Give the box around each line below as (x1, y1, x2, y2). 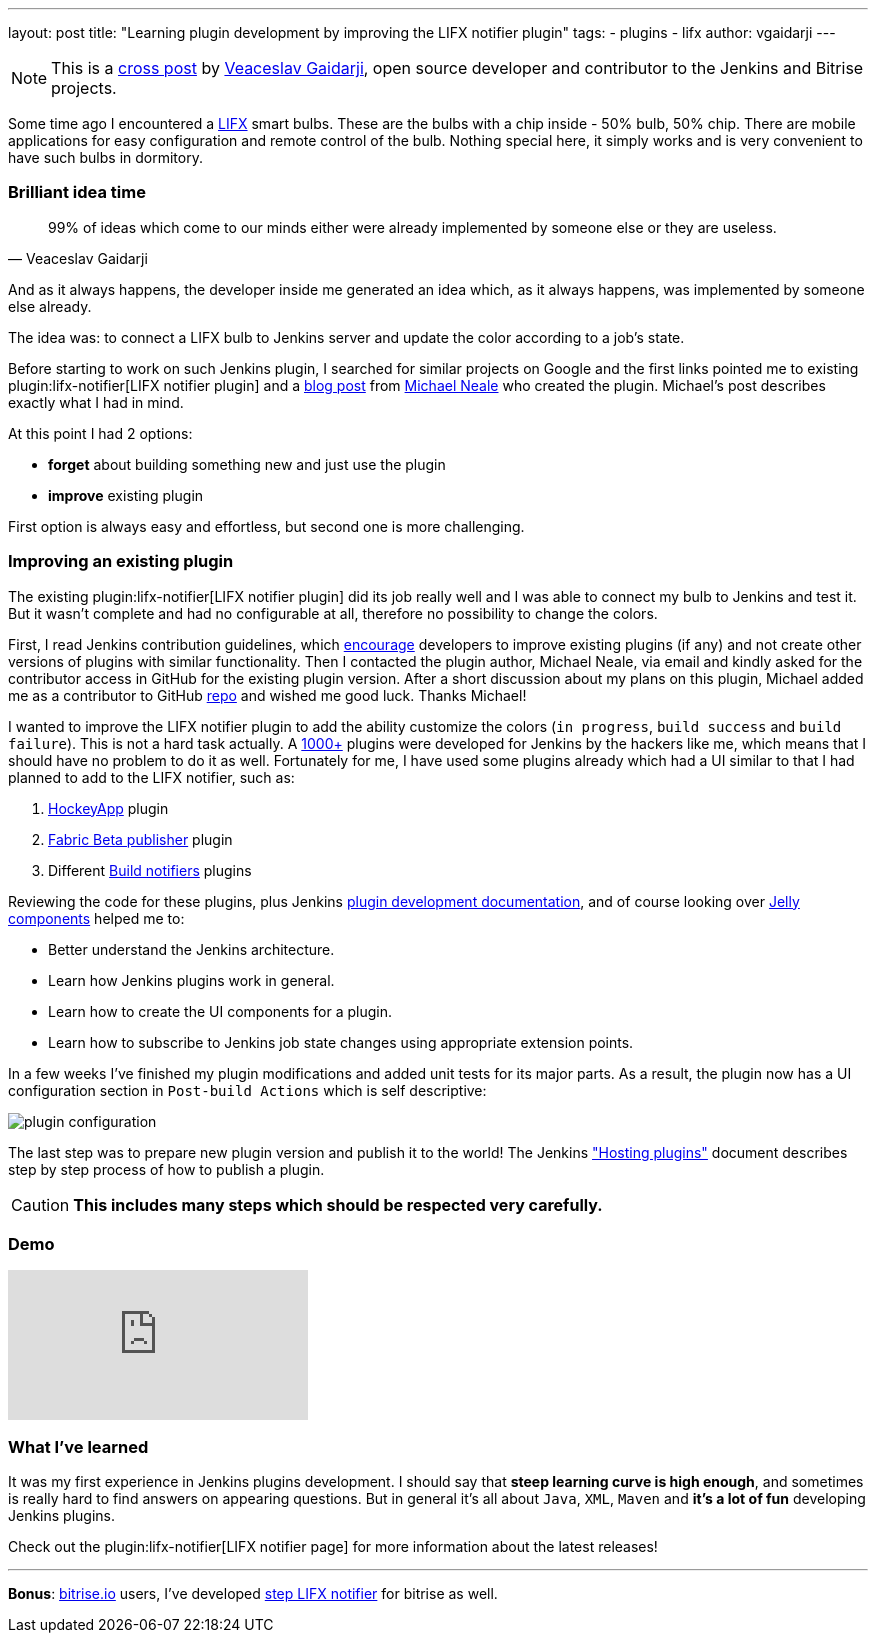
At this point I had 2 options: (8, 424, 193, 442)
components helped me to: (8, 909, 185, 927)
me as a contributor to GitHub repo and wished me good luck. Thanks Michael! (8, 686, 527, 704)
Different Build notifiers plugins (48, 861, 252, 879)
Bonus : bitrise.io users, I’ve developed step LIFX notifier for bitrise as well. (8, 1585, 498, 1602)
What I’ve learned (8, 1436, 149, 1457)
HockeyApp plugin (48, 799, 169, 817)
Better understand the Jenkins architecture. (48, 940, 335, 958)
